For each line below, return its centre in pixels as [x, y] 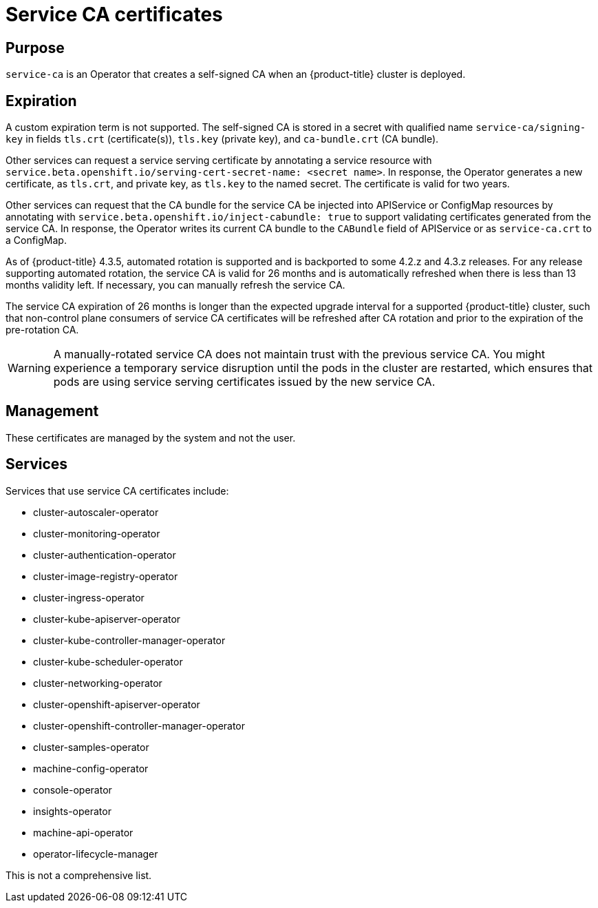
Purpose [35, 48]
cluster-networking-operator [98, 683]
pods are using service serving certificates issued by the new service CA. [244, 382]
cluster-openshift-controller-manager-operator [139, 725]
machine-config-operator [91, 768]
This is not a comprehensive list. [79, 875]
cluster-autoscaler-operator [96, 512]
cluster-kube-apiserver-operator [107, 619]
